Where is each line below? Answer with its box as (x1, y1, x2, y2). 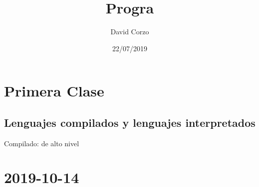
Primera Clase (4, 81, 104, 101)
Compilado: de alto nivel (4, 138, 79, 148)
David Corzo (110, 26, 149, 37)
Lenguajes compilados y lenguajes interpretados (4, 114, 256, 130)
